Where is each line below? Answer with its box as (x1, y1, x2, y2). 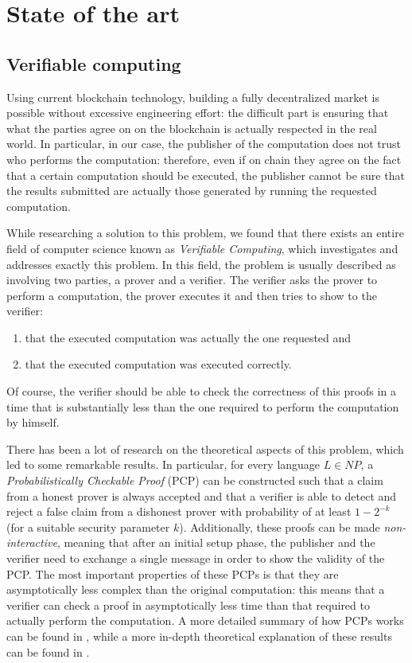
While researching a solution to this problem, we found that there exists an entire (6, 224, 404, 241)
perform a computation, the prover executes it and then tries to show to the (6, 287, 377, 303)
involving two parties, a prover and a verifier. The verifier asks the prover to (6, 271, 378, 288)
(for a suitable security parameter (6, 518, 170, 535)
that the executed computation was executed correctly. (25, 356, 292, 372)
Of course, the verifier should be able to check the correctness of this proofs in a (6, 383, 396, 400)
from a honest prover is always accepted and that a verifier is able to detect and (6, 487, 397, 504)
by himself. (6, 414, 60, 431)
